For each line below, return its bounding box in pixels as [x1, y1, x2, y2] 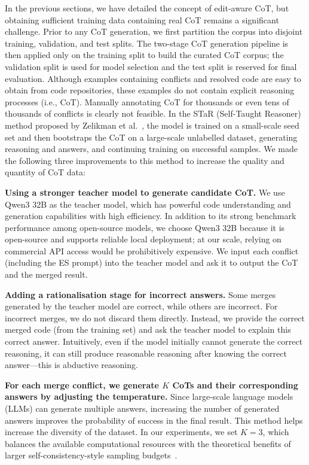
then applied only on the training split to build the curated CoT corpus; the [5, 48, 284, 61]
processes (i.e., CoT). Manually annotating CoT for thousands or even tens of [5, 95, 289, 108]
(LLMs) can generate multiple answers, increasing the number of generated [5, 402, 280, 414]
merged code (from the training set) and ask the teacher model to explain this [5, 323, 291, 336]
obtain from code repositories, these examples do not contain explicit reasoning [5, 84, 295, 96]
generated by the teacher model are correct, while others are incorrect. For [5, 300, 278, 312]
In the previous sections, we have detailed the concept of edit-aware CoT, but [5, 2, 289, 14]
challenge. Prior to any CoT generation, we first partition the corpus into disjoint [5, 25, 303, 38]
